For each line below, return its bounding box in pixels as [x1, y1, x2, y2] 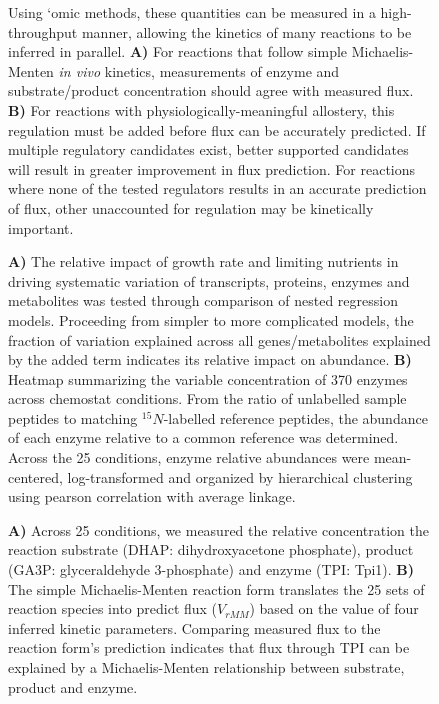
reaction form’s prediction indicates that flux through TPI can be [8, 637, 410, 658]
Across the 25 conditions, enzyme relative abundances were [8, 447, 370, 468]
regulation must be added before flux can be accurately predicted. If [8, 119, 426, 140]
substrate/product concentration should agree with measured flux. [8, 80, 414, 101]
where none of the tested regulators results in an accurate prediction [8, 178, 427, 199]
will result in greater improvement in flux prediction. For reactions [8, 158, 416, 179]
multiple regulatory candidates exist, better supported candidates [8, 139, 409, 160]
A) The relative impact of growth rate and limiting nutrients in [8, 251, 399, 272]
